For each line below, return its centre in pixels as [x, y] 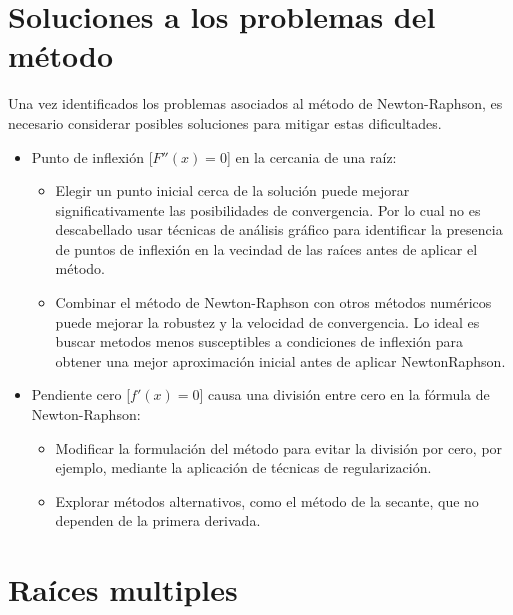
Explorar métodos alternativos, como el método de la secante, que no [267, 500]
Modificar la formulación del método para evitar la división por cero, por [279, 447]
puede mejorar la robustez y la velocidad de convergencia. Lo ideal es [267, 321]
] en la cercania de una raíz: [311, 156]
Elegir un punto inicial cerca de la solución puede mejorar [232, 190]
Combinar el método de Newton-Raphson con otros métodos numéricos [273, 302]
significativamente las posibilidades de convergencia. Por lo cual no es [268, 209]
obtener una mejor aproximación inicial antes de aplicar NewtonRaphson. [280, 360]
